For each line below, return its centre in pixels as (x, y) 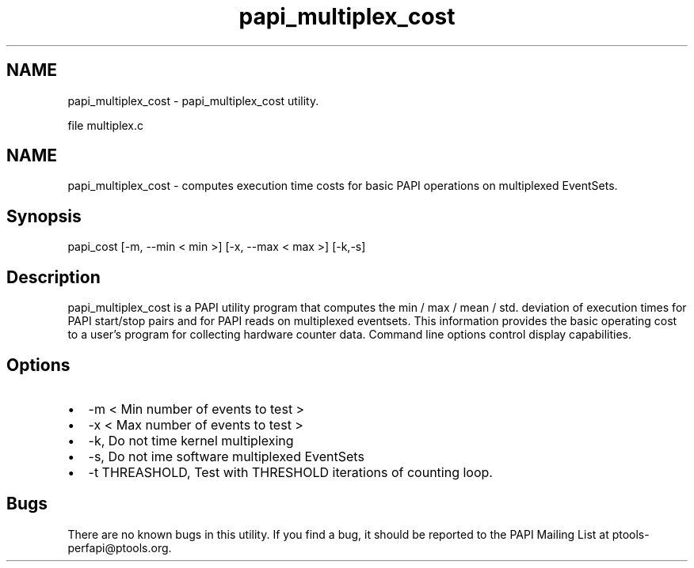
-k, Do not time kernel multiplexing (191, 440)
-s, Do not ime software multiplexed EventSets (226, 456)
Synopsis (44, 216)
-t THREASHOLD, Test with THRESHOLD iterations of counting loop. (290, 472)
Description (53, 277)
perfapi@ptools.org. (120, 547)
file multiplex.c (106, 125)
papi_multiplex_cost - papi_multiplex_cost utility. (193, 100)
